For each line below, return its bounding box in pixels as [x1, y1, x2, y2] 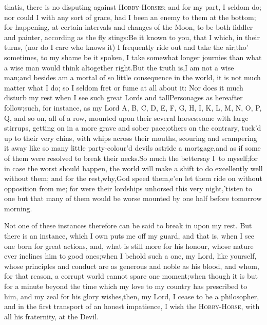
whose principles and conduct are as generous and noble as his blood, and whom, [4, 260, 259, 271]
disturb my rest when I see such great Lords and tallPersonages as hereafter [4, 92, 243, 103]
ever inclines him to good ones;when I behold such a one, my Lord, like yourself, [4, 250, 257, 261]
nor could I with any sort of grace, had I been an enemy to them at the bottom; [4, 11, 256, 22]
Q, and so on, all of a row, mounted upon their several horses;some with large [4, 112, 249, 123]
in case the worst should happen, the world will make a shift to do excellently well [4, 162, 263, 173]
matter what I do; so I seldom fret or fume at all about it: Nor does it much [4, 82, 243, 93]
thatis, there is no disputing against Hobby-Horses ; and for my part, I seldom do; [4, 2, 261, 12]
